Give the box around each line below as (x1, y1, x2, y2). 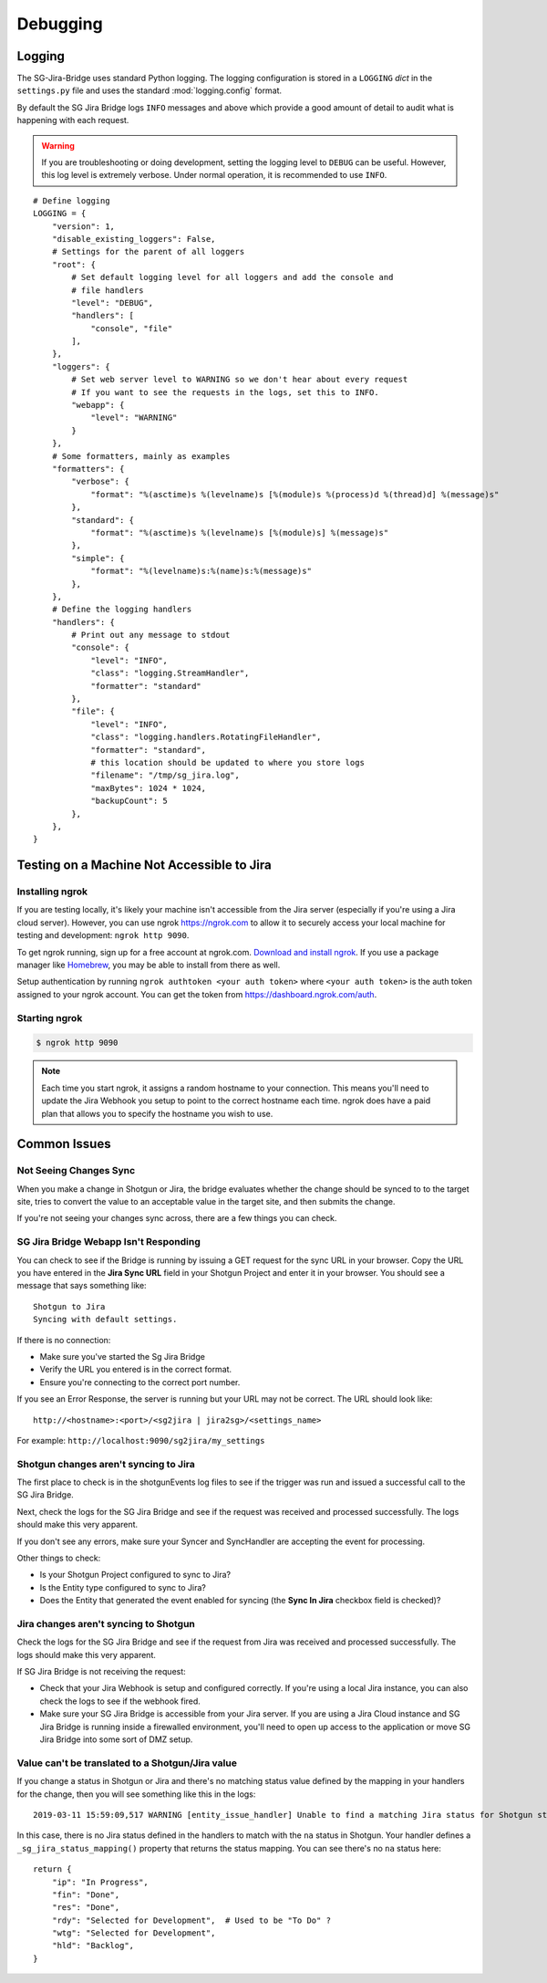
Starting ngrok (16, 1011, 83, 1024)
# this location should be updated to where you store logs (90, 757, 365, 767)
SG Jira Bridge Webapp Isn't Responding (16, 1236, 201, 1248)
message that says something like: (16, 1280, 147, 1291)
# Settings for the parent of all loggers (51, 246, 245, 257)
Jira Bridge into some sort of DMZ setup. (39, 1734, 193, 1745)
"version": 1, (51, 221, 116, 232)
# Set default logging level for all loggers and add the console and (71, 272, 394, 283)
